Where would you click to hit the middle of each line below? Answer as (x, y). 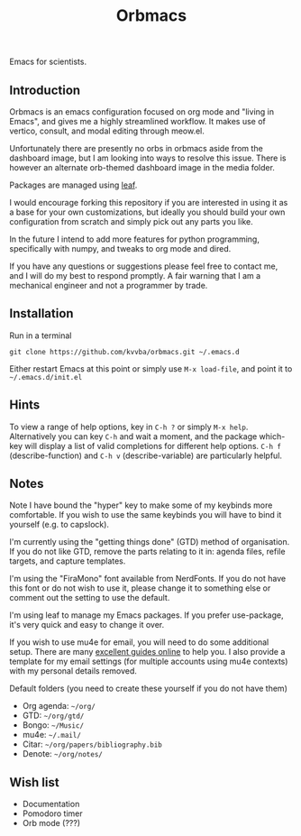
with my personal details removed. (73, 671)
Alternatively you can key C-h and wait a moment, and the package (133, 436)
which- (272, 436)
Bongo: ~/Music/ (53, 725)
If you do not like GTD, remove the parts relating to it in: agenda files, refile (147, 552)
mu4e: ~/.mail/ (51, 735)
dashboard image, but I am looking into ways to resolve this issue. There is (148, 158)
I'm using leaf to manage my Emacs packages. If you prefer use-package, (146, 615)
